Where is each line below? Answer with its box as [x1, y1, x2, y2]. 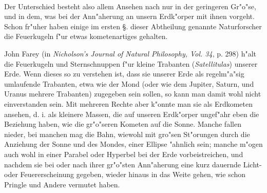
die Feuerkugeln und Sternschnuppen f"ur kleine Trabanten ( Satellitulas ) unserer [4, 58, 258, 69]
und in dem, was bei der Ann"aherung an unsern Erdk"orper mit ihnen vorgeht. [4, 11, 255, 22]
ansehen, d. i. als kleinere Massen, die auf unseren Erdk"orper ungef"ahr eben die [4, 108, 259, 119]
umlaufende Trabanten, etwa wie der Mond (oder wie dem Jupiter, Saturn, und [4, 78, 254, 89]
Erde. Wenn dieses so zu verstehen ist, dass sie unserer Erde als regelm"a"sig [4, 68, 244, 79]
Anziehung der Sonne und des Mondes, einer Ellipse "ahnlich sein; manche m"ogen [4, 139, 263, 149]
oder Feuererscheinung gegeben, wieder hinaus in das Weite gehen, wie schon [4, 169, 246, 180]
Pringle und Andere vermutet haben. [4, 179, 120, 189]
